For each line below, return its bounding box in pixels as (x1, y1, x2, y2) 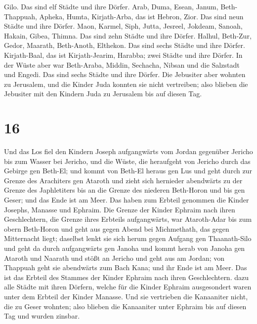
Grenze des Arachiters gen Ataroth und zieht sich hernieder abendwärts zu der (4, 175, 243, 185)
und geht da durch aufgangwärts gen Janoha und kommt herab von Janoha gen (4, 243, 245, 253)
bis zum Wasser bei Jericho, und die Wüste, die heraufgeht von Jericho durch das (4, 156, 251, 166)
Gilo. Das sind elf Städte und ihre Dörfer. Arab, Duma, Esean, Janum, (4, 1, 218, 11)
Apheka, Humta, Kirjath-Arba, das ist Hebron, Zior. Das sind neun (39, 11, 244, 21)
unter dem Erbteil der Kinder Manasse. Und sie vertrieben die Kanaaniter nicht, (4, 291, 248, 301)
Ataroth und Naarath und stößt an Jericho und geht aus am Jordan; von (4, 252, 225, 263)
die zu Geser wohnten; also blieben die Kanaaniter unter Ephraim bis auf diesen (4, 301, 247, 311)
